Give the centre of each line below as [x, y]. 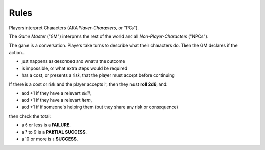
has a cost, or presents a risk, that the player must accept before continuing [98, 75]
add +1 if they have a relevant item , [57, 100]
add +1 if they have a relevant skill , [56, 93]
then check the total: [30, 116]
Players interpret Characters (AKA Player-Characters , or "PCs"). [74, 28]
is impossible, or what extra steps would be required [74, 68]
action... [17, 52]
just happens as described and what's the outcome [73, 61]
